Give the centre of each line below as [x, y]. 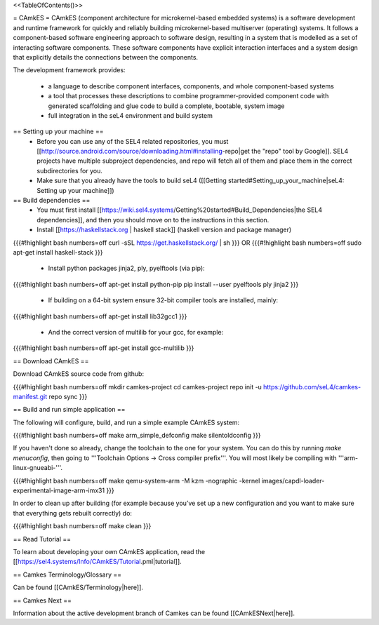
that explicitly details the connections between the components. [106, 57]
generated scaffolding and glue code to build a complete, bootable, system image [166, 106]
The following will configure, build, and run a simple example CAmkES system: [126, 422]
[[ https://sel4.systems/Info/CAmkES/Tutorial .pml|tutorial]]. [97, 562]
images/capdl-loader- [293, 480]
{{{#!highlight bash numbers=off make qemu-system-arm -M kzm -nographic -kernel [137, 480]
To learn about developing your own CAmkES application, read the [109, 551]
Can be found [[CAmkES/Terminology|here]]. [78, 587]
